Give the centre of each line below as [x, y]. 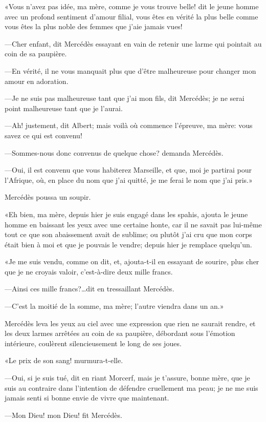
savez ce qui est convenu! [43, 135]
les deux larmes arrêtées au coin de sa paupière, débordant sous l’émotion [120, 333]
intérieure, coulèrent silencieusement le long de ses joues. [93, 343]
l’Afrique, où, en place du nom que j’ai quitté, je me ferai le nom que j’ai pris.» [129, 180]
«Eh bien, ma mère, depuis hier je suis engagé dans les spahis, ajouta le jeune [126, 214]
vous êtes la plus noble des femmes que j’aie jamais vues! [94, 26]
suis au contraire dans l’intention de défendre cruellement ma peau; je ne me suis [131, 387]
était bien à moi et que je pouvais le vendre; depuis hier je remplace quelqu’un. [128, 244]
